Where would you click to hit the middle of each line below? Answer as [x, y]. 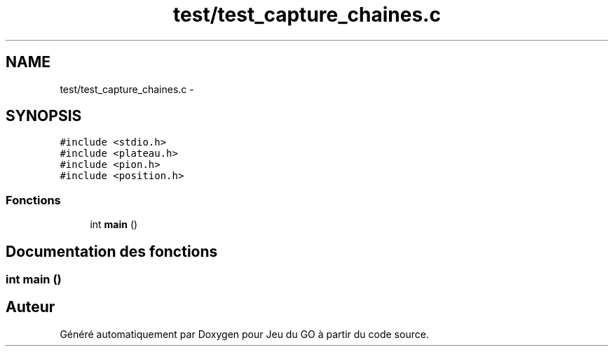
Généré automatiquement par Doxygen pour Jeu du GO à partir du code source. [244, 334]
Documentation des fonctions [112, 251]
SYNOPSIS [44, 116]
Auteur [30, 307]
